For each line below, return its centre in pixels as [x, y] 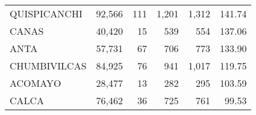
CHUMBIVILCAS [48, 66]
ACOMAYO [36, 83]
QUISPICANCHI [46, 13]
